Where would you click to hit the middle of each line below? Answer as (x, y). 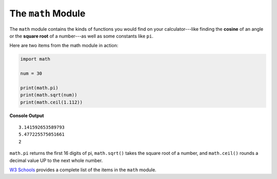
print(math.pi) (39, 88)
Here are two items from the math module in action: (64, 46)
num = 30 (31, 74)
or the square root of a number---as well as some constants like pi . (81, 36)
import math (35, 59)
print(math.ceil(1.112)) (52, 102)
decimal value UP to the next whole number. (56, 160)
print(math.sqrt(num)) (49, 95)
